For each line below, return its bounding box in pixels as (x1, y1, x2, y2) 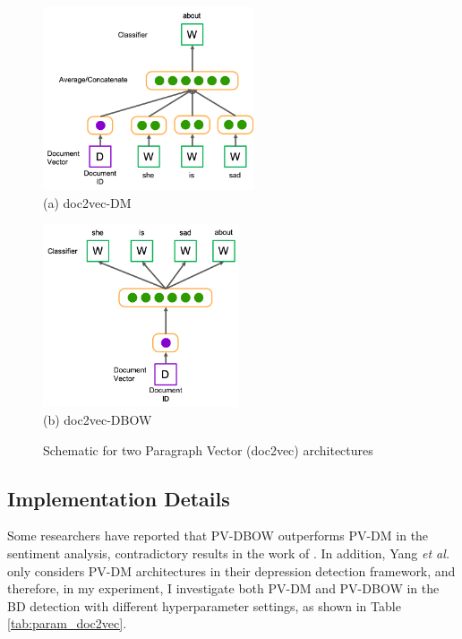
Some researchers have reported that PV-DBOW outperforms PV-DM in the (7, 526, 429, 545)
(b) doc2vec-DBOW (43, 410, 152, 428)
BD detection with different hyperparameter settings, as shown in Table (7, 596, 401, 615)
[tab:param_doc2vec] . (7, 614, 127, 633)
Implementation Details (7, 484, 230, 512)
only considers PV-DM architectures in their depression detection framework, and (7, 561, 456, 580)
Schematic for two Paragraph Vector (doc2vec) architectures (43, 440, 373, 459)
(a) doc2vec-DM (43, 193, 132, 212)
